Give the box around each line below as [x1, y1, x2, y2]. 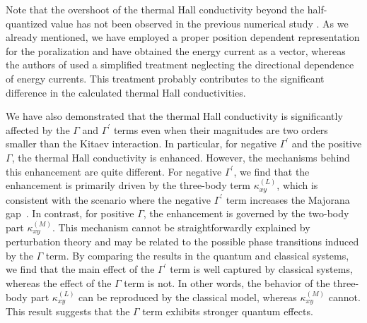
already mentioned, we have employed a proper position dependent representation [6, 30, 360, 44]
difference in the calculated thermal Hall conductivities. [6, 85, 246, 99]
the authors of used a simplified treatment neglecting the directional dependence [6, 57, 354, 72]
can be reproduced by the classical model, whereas [78, 289, 297, 304]
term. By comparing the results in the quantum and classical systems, [45, 248, 349, 262]
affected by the [6, 122, 70, 137]
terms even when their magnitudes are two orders [113, 122, 328, 137]
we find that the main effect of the [6, 262, 155, 276]
